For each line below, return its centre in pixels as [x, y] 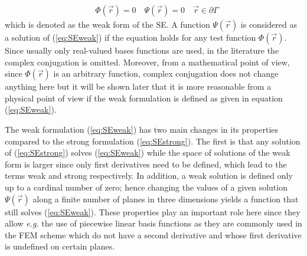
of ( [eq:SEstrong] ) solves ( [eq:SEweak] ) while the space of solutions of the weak [148, 152]
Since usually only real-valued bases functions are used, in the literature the [142, 50]
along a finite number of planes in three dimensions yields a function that [166, 198]
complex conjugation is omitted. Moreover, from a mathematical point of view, [147, 62]
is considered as [269, 24]
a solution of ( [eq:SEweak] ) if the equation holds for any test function [130, 37]
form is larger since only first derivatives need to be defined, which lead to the [146, 164]
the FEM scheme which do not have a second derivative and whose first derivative [153, 234]
